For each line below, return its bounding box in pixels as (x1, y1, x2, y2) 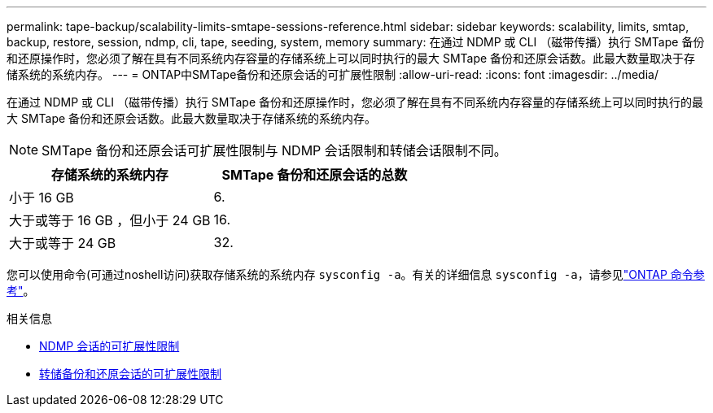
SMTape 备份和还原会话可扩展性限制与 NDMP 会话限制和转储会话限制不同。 (42, 142, 507, 159)
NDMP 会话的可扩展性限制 (39, 339, 180, 353)
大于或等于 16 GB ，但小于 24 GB (9, 212, 211, 228)
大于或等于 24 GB (9, 235, 116, 251)
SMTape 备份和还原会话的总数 (221, 167, 408, 183)
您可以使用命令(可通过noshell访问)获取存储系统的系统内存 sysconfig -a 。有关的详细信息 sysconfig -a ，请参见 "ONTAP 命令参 (7, 267, 705, 281)
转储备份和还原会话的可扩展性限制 (39, 367, 221, 380)
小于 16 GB (9, 189, 74, 206)
